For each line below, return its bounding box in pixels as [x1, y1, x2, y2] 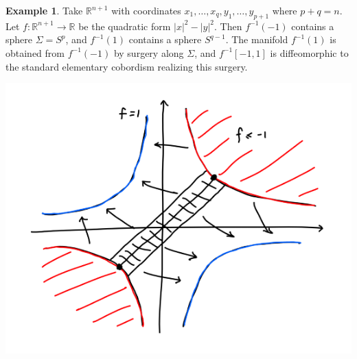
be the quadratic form [78, 18, 171, 33]
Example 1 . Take [5, 3, 83, 17]
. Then [214, 18, 242, 33]
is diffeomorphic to [270, 45, 349, 60]
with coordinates [111, 3, 181, 17]
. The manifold [225, 32, 288, 47]
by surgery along [113, 45, 184, 60]
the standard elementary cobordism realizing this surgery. [5, 59, 248, 73]
